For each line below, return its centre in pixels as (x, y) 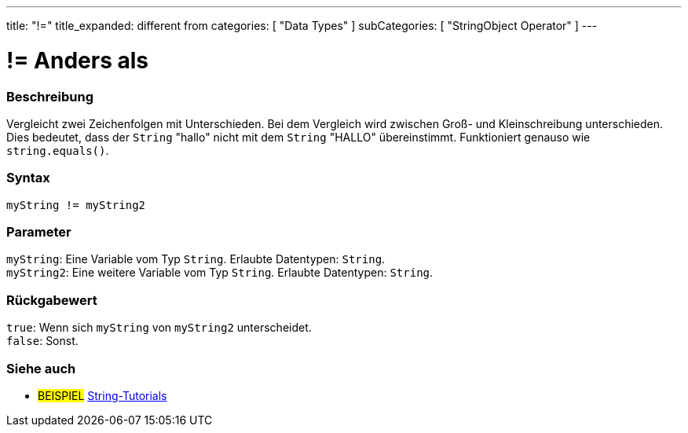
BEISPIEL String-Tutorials (102, 395)
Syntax (28, 178)
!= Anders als (78, 60)
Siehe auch (41, 368)
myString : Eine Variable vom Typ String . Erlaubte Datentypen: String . (196, 259)
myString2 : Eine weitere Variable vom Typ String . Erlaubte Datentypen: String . (220, 273)
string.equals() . (58, 150)
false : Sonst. (42, 341)
